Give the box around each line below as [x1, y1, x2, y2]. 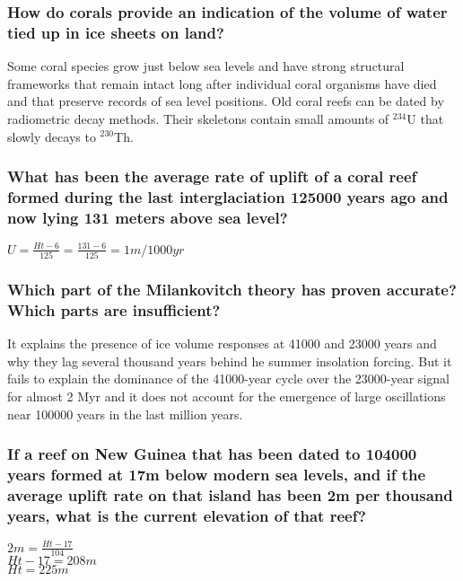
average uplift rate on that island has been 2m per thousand [7, 483, 453, 506]
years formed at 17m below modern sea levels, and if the [7, 462, 426, 485]
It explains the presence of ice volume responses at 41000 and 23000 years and [7, 334, 437, 353]
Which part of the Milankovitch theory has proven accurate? [7, 277, 457, 300]
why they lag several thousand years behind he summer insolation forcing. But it [7, 351, 452, 370]
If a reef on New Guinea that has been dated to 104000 [7, 443, 417, 465]
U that [406, 109, 444, 128]
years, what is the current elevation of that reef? [7, 504, 366, 526]
